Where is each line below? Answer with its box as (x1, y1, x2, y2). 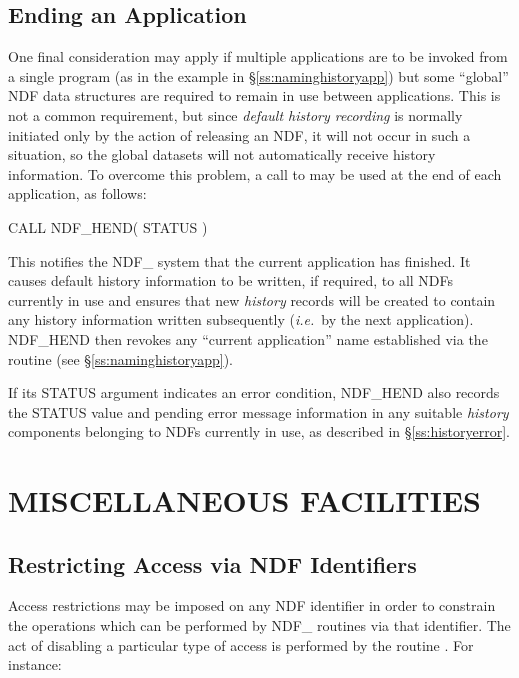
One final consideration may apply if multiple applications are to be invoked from (8, 46, 508, 67)
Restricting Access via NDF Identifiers (8, 548, 417, 579)
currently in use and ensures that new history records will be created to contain (8, 289, 496, 310)
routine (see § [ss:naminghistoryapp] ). (8, 348, 233, 369)
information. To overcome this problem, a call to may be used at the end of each (8, 163, 502, 184)
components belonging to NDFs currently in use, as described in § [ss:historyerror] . (8, 421, 510, 442)
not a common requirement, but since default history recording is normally (8, 104, 463, 125)
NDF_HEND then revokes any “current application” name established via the (8, 328, 488, 349)
